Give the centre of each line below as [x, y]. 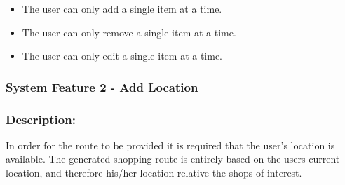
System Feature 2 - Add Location [102, 87]
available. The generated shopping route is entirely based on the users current [173, 159]
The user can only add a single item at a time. [122, 8]
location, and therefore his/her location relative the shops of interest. [154, 173]
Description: [41, 119]
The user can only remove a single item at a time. [129, 32]
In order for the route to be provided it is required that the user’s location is [170, 145]
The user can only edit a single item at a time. [122, 56]
